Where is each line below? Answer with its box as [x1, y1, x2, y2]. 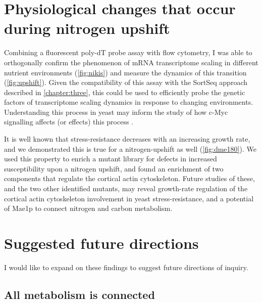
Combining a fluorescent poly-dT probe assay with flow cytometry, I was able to [4, 47, 252, 58]
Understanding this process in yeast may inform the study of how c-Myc [4, 106, 228, 117]
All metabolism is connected [4, 286, 155, 302]
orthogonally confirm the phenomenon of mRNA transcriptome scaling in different [4, 57, 258, 67]
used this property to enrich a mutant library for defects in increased [4, 153, 217, 164]
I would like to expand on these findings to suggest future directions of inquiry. [4, 262, 248, 272]
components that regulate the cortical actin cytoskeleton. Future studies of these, [4, 173, 255, 184]
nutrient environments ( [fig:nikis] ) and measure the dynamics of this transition [4, 67, 247, 77]
